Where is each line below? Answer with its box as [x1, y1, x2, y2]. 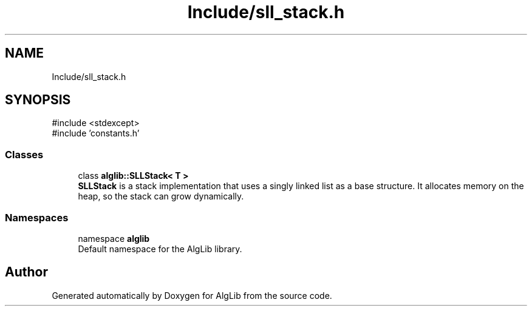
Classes [5, 148, 44, 161]
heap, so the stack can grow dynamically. [78, 191, 244, 202]
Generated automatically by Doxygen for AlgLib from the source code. [52, 290, 332, 301]
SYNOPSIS [5, 92, 71, 108]
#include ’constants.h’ [52, 128, 140, 139]
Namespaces [5, 211, 69, 224]
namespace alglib [78, 233, 150, 244]
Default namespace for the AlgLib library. [78, 243, 242, 254]
